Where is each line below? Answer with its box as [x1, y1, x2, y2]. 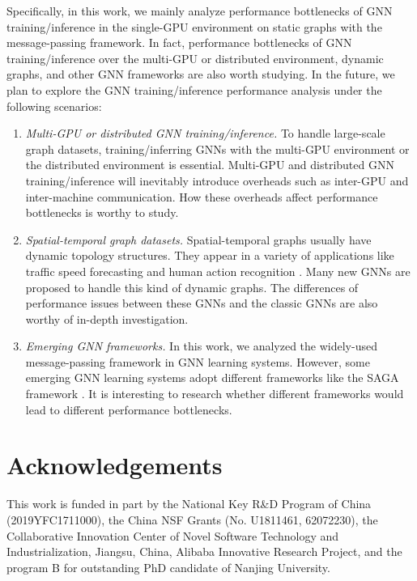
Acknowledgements [6, 448, 223, 481]
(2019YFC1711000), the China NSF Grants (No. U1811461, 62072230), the [6, 511, 378, 528]
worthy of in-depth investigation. [25, 310, 189, 327]
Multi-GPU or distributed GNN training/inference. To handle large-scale [25, 125, 385, 142]
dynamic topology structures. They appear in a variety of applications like [25, 247, 394, 264]
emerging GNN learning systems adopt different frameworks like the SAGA [25, 369, 399, 386]
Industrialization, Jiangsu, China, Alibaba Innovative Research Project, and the [6, 543, 402, 560]
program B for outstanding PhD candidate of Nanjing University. [6, 558, 330, 575]
